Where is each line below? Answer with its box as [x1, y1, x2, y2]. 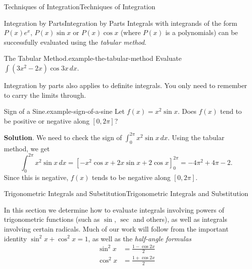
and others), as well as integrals [133, 214, 227, 224]
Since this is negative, [4, 172, 69, 182]
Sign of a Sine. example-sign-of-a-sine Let [4, 106, 125, 116]
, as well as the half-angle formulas [88, 233, 192, 243]
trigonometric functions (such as [4, 214, 100, 224]
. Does [178, 106, 197, 116]
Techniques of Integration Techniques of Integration [4, 1, 156, 11]
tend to [220, 106, 242, 116]
